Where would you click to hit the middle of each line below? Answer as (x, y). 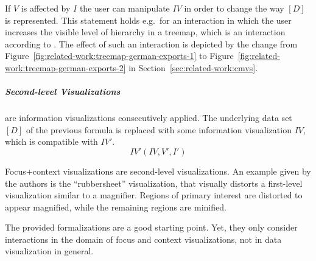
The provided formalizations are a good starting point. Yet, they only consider (151, 227)
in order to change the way (234, 8)
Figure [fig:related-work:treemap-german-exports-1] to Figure (119, 56)
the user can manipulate (125, 8)
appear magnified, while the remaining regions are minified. (116, 207)
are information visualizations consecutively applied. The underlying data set (149, 118)
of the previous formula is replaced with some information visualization (159, 129)
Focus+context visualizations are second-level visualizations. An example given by (158, 171)
